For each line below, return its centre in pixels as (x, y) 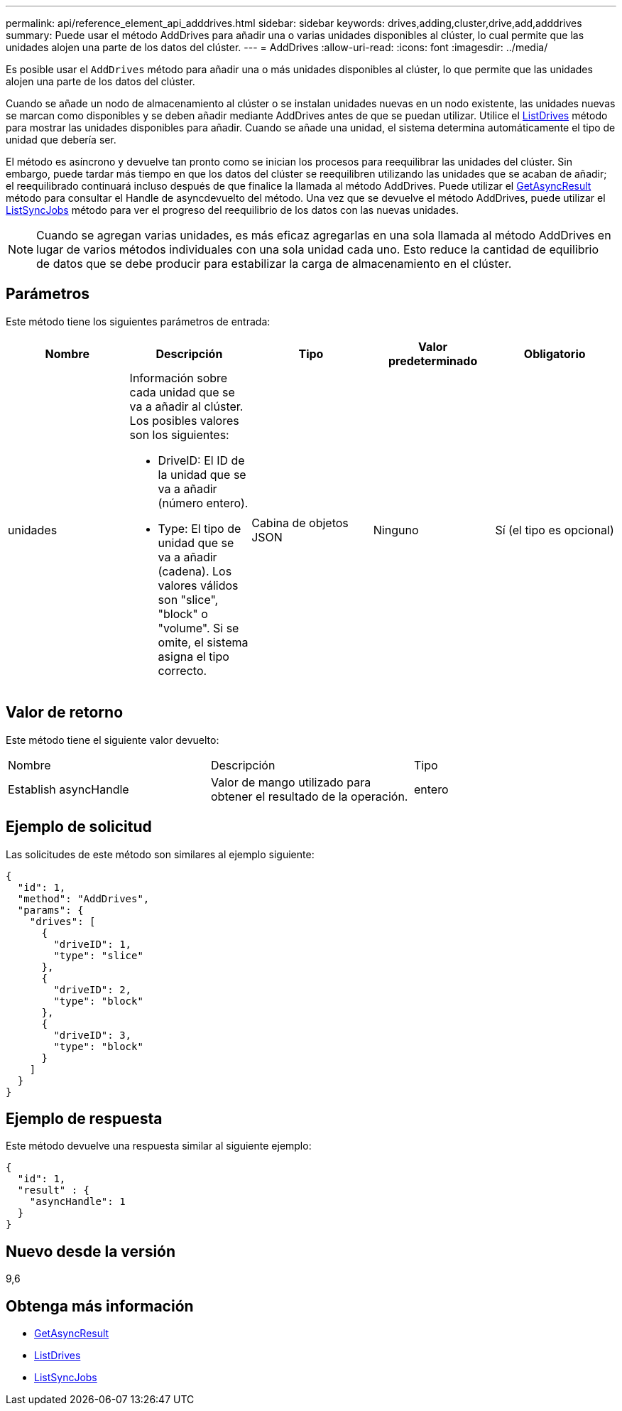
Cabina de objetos (300, 523)
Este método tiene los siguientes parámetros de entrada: (138, 321)
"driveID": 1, (93, 944)
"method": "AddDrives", (83, 898)
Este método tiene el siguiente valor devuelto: (113, 740)
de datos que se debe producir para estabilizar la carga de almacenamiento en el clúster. (274, 264)
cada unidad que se (182, 392)
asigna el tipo (193, 656)
